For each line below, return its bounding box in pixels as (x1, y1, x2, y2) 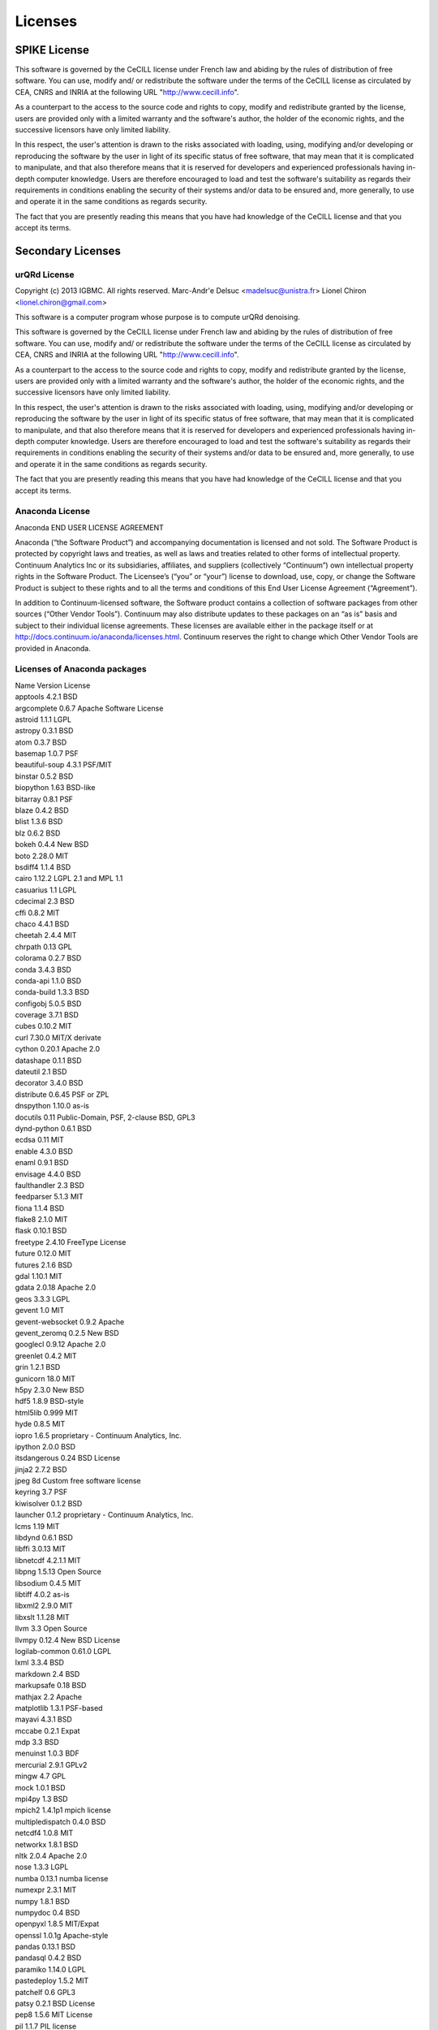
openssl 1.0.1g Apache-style (15, 1930, 109, 1940)
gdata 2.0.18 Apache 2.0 (15, 1283, 97, 1293)
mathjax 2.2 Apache (15, 1691, 83, 1701)
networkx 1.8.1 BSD (15, 1839, 79, 1849)
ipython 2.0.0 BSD (15, 1441, 76, 1451)
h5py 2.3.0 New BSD (15, 1384, 84, 1394)
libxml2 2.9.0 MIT (15, 1600, 73, 1611)
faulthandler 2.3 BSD (15, 1180, 85, 1190)
